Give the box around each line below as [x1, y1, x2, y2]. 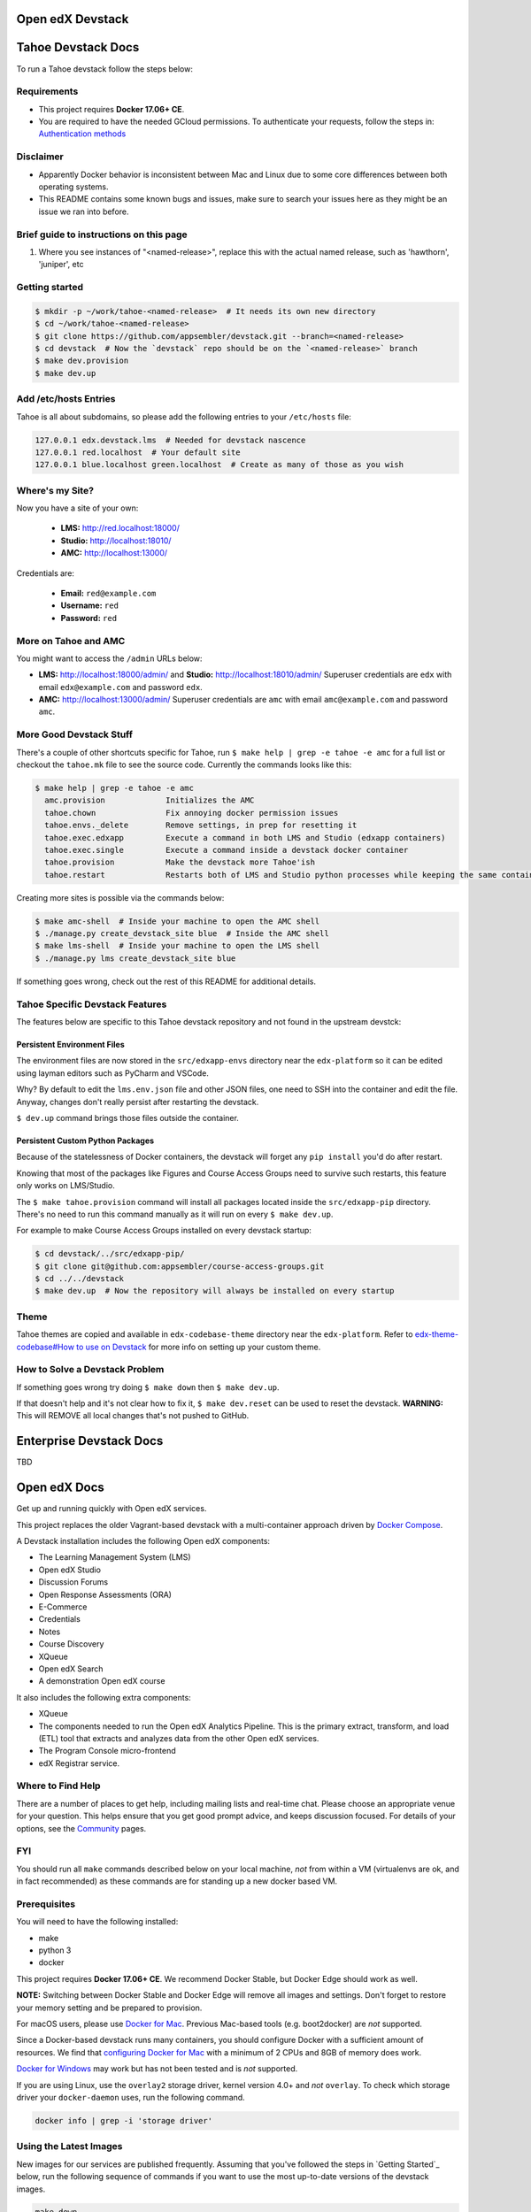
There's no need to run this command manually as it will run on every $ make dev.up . [16, 1209, 334, 1219]
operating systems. [38, 181, 109, 192]
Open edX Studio [38, 1564, 102, 1575]
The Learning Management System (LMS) [38, 1552, 191, 1563]
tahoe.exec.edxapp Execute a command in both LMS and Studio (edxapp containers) [44, 833, 446, 842]
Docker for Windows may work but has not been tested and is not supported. [16, 2063, 298, 2074]
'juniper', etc [38, 259, 84, 270]
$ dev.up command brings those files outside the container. [16, 1112, 239, 1123]
